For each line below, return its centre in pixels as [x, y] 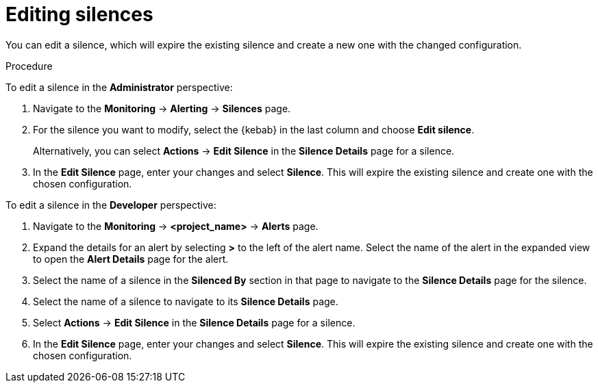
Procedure [29, 66]
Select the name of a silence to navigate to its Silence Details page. [186, 301]
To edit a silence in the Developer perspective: [111, 205]
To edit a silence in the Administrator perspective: [119, 87]
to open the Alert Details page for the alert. [131, 259]
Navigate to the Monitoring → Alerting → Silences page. [162, 108]
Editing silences [79, 14]
